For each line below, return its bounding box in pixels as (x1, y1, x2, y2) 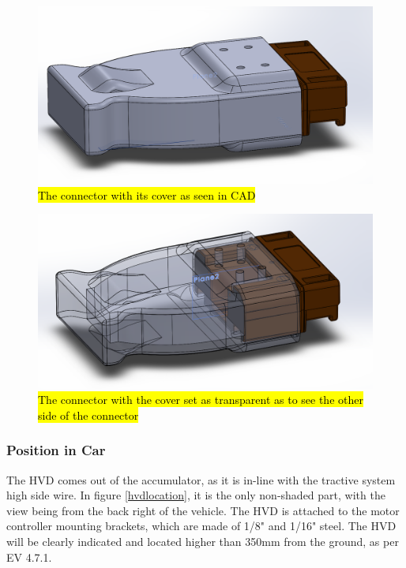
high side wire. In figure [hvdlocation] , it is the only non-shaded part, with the (6, 487, 385, 503)
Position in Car (6, 440, 106, 460)
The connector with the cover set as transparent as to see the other (38, 391, 363, 408)
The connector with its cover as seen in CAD (38, 186, 256, 203)
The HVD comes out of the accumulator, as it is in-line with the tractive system (6, 471, 396, 488)
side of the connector (38, 406, 139, 423)
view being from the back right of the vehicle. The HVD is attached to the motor (6, 502, 400, 518)
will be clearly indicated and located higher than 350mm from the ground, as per (6, 532, 399, 549)
